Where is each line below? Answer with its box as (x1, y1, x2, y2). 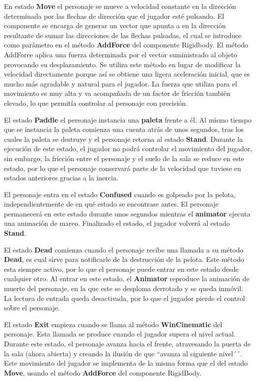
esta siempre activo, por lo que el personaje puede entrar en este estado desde (4, 263, 239, 274)
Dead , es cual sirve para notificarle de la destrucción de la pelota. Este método (4, 254, 244, 264)
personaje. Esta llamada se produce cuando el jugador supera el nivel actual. (4, 329, 236, 339)
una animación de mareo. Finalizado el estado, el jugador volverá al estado (4, 218, 230, 228)
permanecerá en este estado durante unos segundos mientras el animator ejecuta (4, 208, 251, 218)
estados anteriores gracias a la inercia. (4, 172, 118, 183)
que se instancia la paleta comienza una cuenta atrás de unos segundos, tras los (4, 124, 244, 134)
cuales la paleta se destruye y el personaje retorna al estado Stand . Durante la (4, 133, 243, 144)
